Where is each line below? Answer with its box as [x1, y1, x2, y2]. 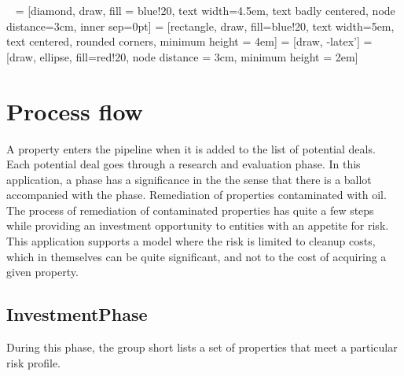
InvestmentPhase [6, 302, 148, 326]
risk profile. [6, 354, 61, 370]
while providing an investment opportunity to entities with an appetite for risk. [6, 217, 389, 234]
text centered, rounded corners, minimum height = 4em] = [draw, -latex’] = [6, 33, 373, 50]
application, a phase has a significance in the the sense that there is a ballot [6, 171, 372, 187]
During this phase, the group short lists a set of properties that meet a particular [6, 339, 398, 356]
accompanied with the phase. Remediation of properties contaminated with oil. [6, 186, 387, 203]
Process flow [6, 94, 143, 127]
